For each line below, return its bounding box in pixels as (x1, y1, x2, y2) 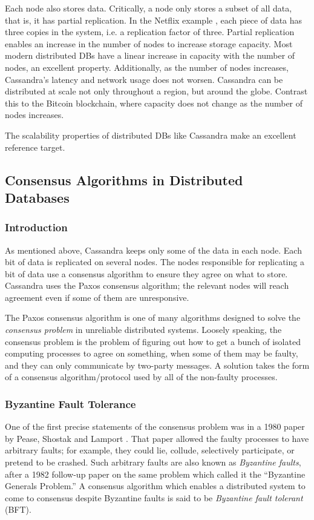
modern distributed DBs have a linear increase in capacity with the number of (5, 49, 295, 62)
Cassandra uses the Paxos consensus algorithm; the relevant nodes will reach (5, 279, 289, 292)
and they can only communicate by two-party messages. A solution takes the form (5, 358, 310, 371)
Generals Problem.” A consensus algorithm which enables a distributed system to (5, 479, 306, 492)
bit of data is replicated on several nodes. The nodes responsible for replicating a (5, 255, 304, 268)
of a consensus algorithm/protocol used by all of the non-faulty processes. (5, 370, 278, 383)
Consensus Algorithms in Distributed (5, 170, 243, 189)
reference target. (5, 140, 65, 153)
